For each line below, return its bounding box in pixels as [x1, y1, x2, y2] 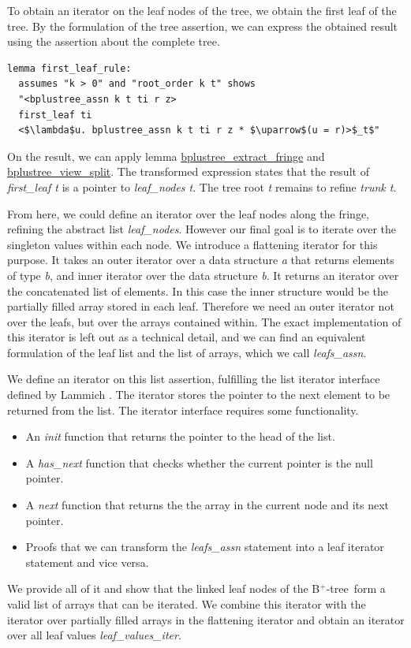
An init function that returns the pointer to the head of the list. [25, 428, 335, 445]
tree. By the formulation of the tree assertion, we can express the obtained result [7, 17, 398, 34]
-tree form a [326, 580, 386, 597]
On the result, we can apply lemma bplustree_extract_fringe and [7, 147, 325, 164]
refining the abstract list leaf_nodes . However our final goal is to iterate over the [7, 221, 397, 237]
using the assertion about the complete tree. [7, 33, 220, 50]
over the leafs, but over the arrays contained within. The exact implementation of [7, 313, 402, 330]
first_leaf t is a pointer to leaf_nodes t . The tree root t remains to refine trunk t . [7, 178, 397, 195]
